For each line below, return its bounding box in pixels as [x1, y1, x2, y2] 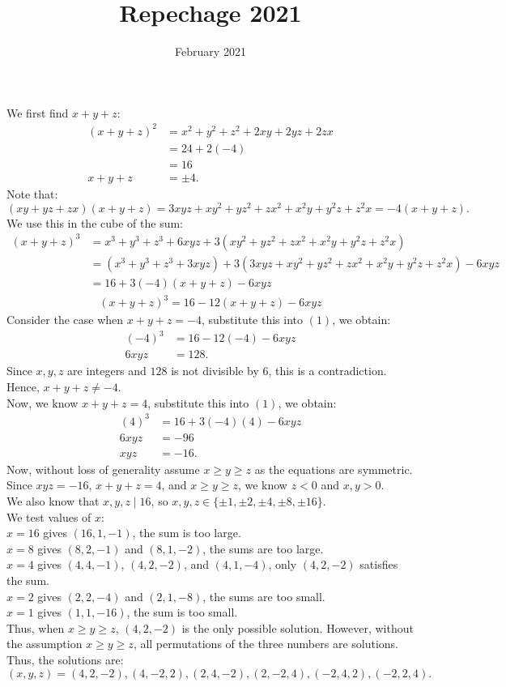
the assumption [6, 635, 83, 652]
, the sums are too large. [202, 540, 324, 557]
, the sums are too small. [202, 587, 325, 604]
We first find [6, 104, 69, 121]
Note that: [6, 185, 58, 202]
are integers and [67, 362, 147, 379]
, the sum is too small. [126, 604, 238, 621]
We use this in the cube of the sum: [6, 214, 183, 231]
